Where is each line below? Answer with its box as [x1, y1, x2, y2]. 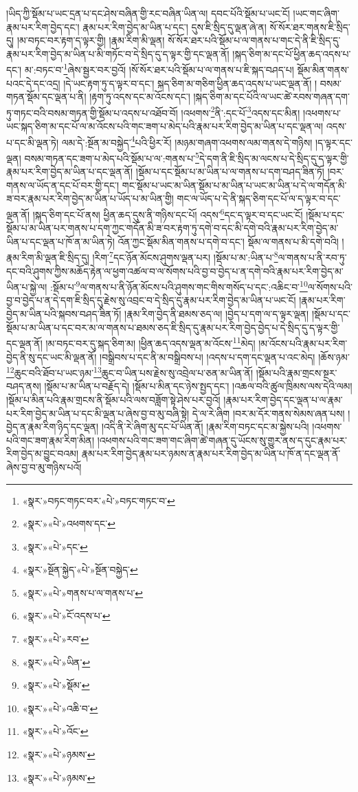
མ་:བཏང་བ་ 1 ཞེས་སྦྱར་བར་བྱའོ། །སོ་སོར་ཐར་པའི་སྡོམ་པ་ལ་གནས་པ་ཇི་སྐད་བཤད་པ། [24, 60, 294, 77]
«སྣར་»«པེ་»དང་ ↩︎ [22, 539, 88, 553]
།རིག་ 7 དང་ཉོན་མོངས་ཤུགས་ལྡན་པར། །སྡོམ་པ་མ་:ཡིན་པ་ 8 [92, 248, 278, 265]
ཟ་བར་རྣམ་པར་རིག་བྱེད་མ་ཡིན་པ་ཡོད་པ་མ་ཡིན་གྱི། [6, 191, 174, 206]
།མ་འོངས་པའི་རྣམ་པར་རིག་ [258, 335, 348, 350]
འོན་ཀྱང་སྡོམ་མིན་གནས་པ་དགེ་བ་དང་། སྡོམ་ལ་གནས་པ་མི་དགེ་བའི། [118, 234, 339, 248]
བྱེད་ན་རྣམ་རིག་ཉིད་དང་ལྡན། [6, 419, 99, 434]
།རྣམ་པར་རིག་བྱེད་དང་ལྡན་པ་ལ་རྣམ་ [223, 392, 343, 406]
